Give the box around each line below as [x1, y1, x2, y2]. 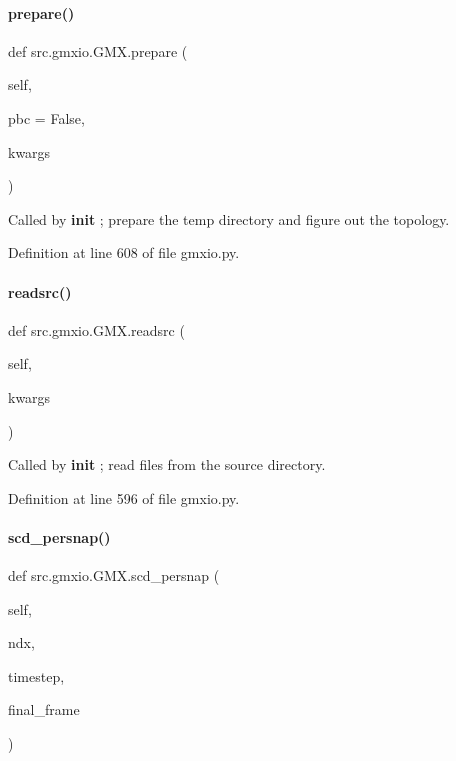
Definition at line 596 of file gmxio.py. [8, 487, 240, 508]
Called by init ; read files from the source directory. [8, 454, 326, 475]
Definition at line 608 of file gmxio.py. [8, 242, 240, 263]
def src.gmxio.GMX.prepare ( [8, 40, 188, 61]
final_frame [8, 699, 80, 720]
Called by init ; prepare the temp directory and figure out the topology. [8, 208, 450, 229]
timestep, [8, 665, 65, 686]
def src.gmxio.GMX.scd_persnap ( [8, 565, 220, 586]
